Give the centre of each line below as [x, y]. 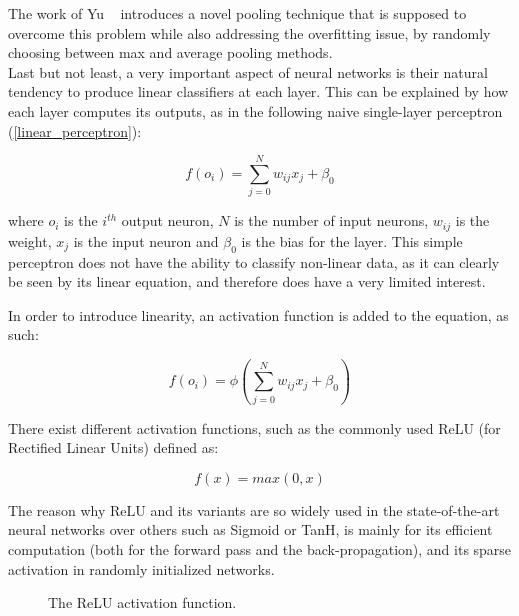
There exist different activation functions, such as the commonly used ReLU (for [254, 427]
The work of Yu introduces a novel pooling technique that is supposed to [237, 13]
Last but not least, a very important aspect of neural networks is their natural [248, 71]
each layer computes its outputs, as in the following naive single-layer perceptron [255, 110]
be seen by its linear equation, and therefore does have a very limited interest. [247, 281]
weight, [30, 240]
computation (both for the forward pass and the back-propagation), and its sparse [260, 549]
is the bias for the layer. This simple [352, 240]
